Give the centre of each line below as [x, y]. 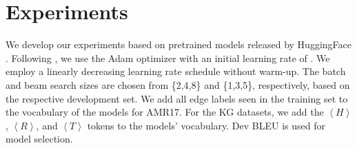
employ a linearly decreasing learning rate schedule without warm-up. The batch [176, 71]
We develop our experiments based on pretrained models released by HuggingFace [178, 44]
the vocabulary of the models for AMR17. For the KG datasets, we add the [165, 112]
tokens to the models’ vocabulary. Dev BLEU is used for [206, 125]
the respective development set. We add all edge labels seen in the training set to [177, 98]
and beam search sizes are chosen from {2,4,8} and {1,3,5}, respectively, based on [178, 84]
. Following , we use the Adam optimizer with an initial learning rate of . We [168, 57]
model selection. [39, 139]
